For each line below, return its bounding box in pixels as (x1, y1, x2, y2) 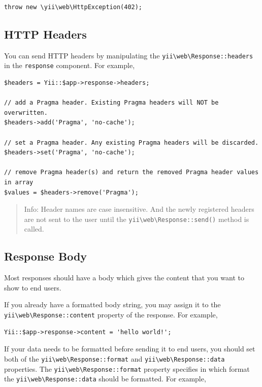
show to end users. (4, 282, 61, 293)
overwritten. (4, 109, 48, 116)
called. (24, 223, 44, 234)
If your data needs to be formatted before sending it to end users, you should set (4, 343, 255, 354)
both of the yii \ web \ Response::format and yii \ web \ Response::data (4, 353, 225, 364)
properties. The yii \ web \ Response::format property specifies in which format (4, 363, 250, 374)
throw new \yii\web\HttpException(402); (4, 4, 143, 11)
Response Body (4, 248, 87, 264)
